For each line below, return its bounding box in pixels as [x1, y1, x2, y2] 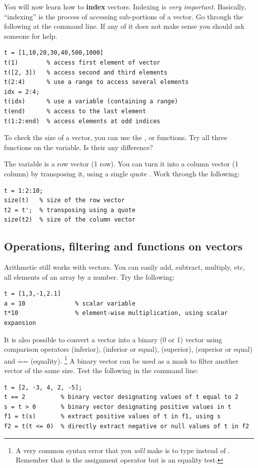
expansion [4, 319, 36, 327]
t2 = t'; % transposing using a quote [4, 206, 135, 214]
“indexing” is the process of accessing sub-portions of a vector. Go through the [4, 11, 243, 21]
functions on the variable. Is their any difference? [4, 142, 153, 152]
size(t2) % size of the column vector [4, 216, 135, 224]
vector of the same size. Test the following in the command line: [4, 365, 198, 376]
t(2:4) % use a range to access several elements [4, 78, 189, 86]
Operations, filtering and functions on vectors [4, 238, 243, 254]
